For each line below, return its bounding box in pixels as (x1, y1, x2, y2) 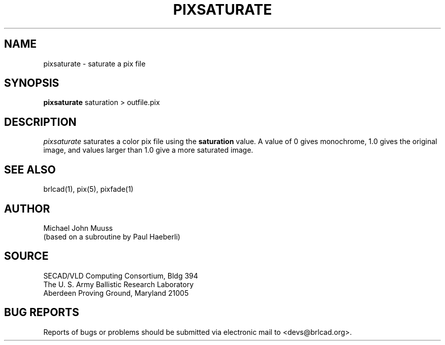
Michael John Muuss (43, 223, 113, 232)
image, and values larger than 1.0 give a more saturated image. (43, 146, 253, 155)
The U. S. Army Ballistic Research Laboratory (43, 280, 194, 289)
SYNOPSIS (4, 77, 59, 90)
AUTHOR (4, 202, 50, 215)
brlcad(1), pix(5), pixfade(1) (43, 185, 134, 194)
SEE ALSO (4, 163, 56, 176)
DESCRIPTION (4, 115, 77, 128)
